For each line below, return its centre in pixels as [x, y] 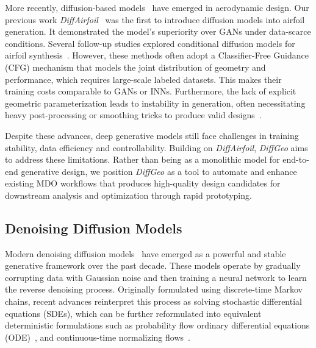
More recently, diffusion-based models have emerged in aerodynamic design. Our [157, 7]
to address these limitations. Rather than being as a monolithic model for [142, 159]
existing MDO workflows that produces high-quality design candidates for [143, 183]
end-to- [296, 159]
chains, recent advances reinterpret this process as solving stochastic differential [153, 301]
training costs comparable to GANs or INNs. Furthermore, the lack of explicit [151, 91]
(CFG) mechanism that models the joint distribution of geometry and [135, 67]
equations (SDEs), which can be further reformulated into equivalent [133, 313]
